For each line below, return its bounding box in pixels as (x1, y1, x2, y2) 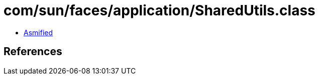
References (4, 45, 62, 58)
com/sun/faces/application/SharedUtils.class (4, 2, 315, 19)
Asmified (24, 28, 53, 37)
